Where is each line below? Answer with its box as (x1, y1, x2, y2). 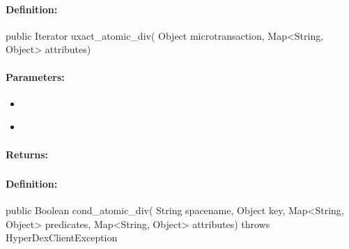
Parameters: (6, 69, 65, 84)
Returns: (6, 146, 49, 161)
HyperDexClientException (6, 230, 118, 245)
